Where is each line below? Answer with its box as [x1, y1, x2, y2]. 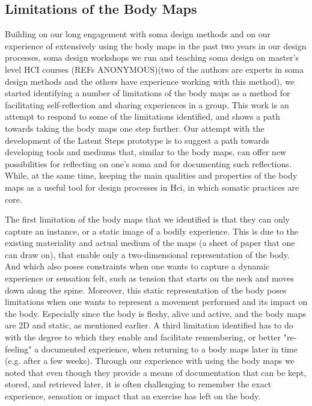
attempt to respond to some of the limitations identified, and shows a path [5, 110, 280, 123]
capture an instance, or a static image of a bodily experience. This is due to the [5, 224, 299, 237]
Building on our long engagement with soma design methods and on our [5, 28, 271, 40]
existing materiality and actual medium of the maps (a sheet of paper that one [5, 236, 295, 249]
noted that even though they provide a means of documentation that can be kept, [5, 366, 307, 378]
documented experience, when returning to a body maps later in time [41, 342, 298, 355]
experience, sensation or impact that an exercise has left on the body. [5, 390, 261, 402]
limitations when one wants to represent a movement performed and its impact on [5, 295, 308, 308]
